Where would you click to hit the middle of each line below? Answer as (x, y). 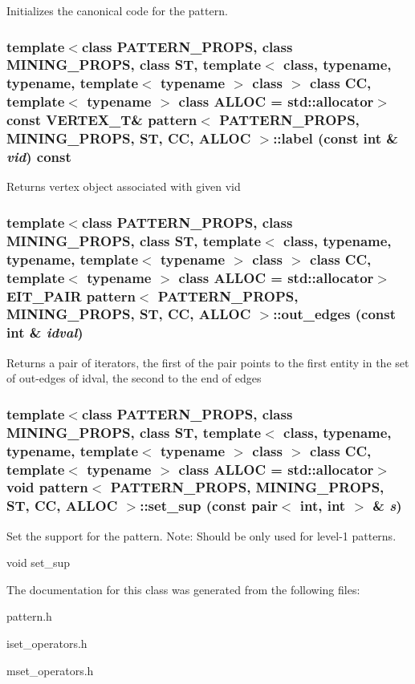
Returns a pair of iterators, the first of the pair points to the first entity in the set (208, 362)
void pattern (47, 487)
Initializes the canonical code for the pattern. (117, 10)
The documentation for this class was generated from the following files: (183, 589)
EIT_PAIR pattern (71, 295)
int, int (323, 506)
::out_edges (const (335, 314)
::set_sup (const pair (209, 506)
